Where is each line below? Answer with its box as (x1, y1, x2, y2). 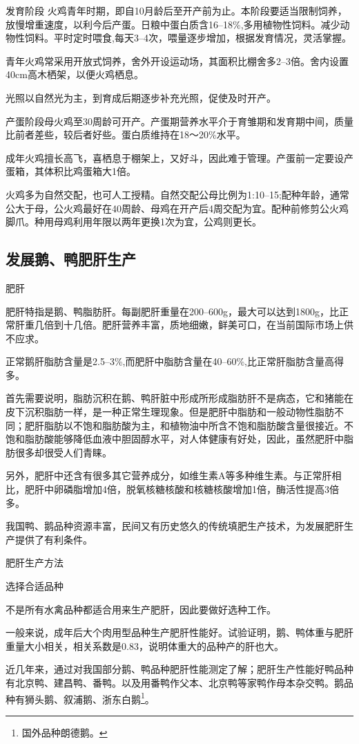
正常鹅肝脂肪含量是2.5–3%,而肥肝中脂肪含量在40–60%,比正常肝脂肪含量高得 (6, 354, 344, 369)
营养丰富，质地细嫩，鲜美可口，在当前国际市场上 (121, 317, 344, 332)
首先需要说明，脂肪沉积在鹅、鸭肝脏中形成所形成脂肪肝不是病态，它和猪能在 (6, 391, 353, 405)
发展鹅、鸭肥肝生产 (6, 248, 136, 270)
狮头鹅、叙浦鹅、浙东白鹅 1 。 (24, 689, 155, 706)
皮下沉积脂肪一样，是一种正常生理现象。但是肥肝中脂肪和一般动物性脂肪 (6, 404, 334, 419)
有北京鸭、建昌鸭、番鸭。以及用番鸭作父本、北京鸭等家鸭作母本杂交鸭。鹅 (6, 675, 344, 689)
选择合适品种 (6, 579, 64, 593)
